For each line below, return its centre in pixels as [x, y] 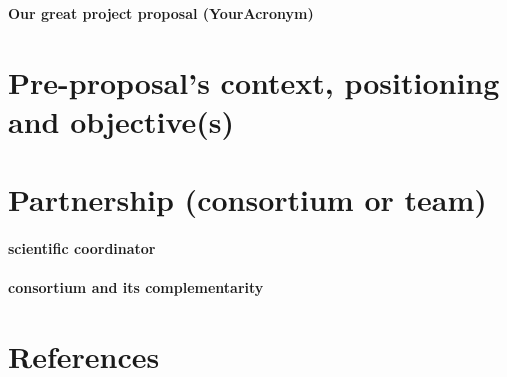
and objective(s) [121, 120]
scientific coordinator [82, 248]
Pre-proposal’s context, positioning [254, 81]
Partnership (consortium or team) [247, 199]
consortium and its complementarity [136, 287]
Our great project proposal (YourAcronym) [161, 13]
